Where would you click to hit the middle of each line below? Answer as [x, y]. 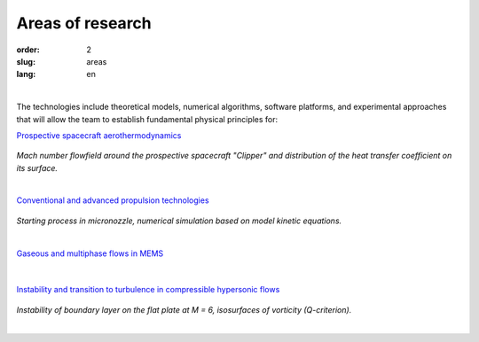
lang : [26, 74]
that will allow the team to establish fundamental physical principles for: [147, 119]
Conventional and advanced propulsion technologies [113, 200]
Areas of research [84, 23]
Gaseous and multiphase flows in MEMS [90, 253]
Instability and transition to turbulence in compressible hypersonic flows [148, 290]
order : [28, 50]
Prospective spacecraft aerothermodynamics [99, 135]
